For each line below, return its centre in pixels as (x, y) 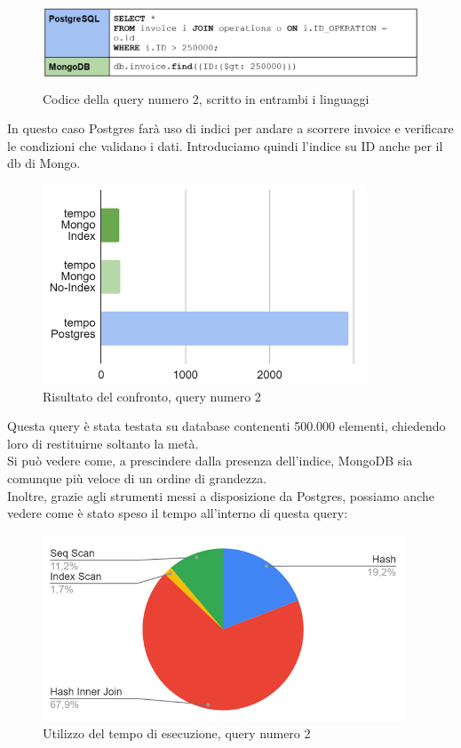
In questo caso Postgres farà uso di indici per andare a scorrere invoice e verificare (230, 128)
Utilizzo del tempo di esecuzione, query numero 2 (177, 733)
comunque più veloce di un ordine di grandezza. (137, 477)
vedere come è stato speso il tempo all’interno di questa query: (178, 513)
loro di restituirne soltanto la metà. (103, 443)
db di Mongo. (44, 163)
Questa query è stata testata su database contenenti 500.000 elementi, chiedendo (227, 426)
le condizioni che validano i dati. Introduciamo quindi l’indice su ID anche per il (225, 145)
